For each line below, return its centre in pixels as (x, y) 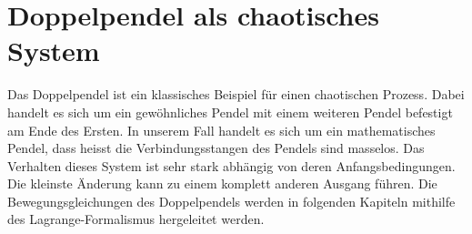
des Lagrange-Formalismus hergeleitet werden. (136, 219)
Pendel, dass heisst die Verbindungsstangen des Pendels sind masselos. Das (216, 148)
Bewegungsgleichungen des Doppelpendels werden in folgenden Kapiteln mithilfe (231, 201)
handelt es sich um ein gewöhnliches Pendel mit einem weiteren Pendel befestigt (230, 112)
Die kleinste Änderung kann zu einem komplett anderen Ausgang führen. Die (222, 183)
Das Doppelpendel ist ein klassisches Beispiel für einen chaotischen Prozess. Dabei (236, 94)
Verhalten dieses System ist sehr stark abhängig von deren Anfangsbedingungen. (231, 165)
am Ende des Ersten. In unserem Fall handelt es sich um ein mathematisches (221, 130)
